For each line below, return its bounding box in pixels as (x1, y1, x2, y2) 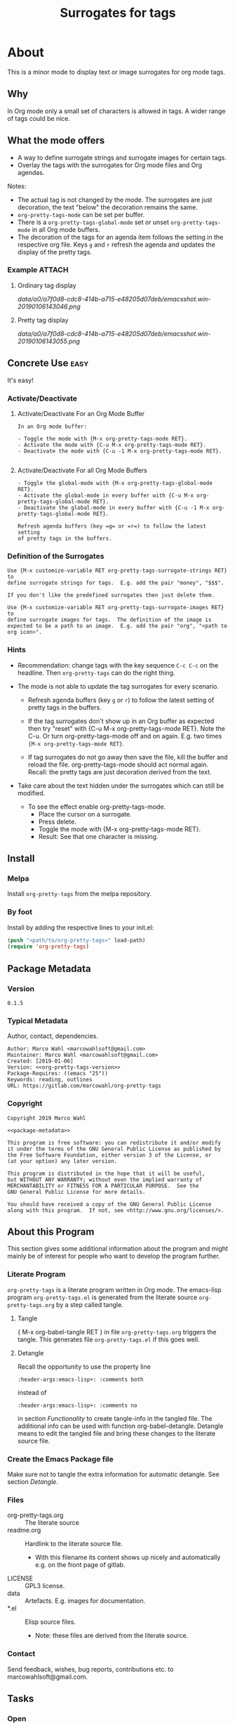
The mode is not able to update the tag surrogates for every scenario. (17, 682, 220, 690)
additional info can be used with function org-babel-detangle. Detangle (17, 1422, 224, 1430)
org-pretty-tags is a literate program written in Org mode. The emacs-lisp (7, 1285, 222, 1294)
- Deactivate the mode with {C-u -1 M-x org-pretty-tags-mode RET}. (17, 448, 222, 455)
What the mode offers (7, 135, 105, 147)
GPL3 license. (25, 1582, 65, 1590)
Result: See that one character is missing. (38, 832, 159, 840)
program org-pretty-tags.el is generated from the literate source (7, 1293, 198, 1301)
